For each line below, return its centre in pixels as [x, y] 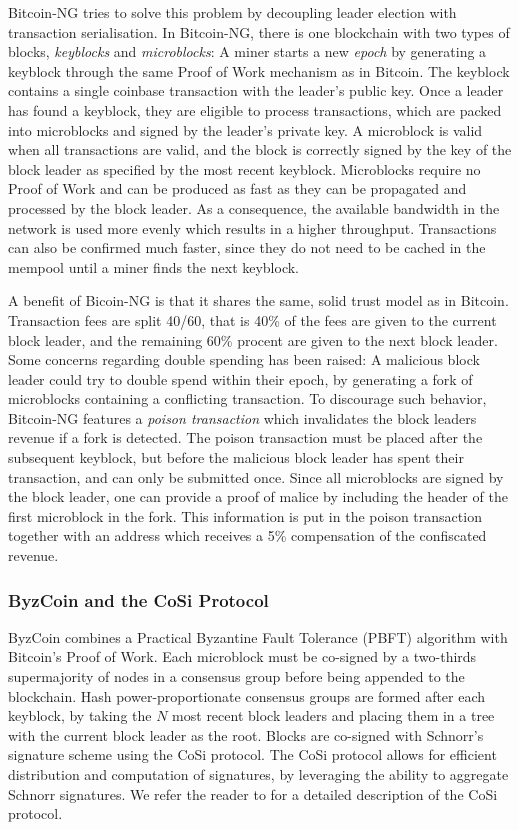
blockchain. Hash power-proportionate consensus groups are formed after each [247, 695]
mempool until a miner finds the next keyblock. [154, 266]
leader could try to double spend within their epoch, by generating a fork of [240, 378]
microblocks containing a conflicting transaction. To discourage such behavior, [247, 398]
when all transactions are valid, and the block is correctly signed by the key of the [260, 149]
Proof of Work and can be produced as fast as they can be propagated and [237, 188]
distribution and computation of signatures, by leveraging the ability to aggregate [258, 774]
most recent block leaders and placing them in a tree [333, 715]
